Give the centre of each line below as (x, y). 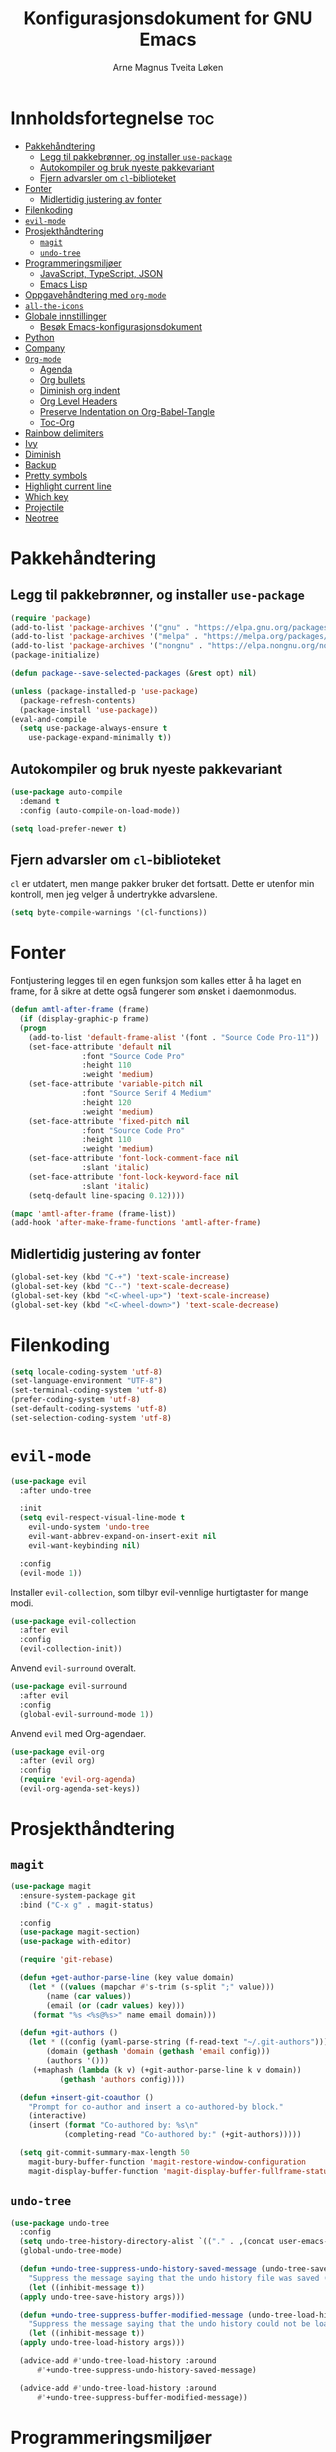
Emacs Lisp (63, 284)
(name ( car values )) (89, 1996)
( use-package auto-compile (66, 792)
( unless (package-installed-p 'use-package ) (104, 691)
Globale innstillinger (65, 316)
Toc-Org (57, 422)
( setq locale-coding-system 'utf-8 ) (86, 1372)
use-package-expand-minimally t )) (100, 738)
